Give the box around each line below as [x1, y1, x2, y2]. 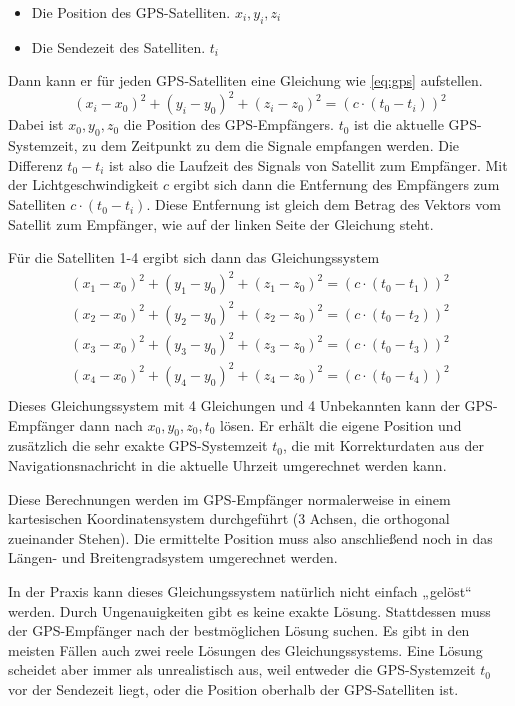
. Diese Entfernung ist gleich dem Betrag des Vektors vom [146, 194, 501, 215]
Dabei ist [8, 114, 64, 135]
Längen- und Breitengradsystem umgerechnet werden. [8, 547, 338, 568]
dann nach [79, 414, 143, 435]
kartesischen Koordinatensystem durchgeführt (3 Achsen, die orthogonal [8, 508, 450, 529]
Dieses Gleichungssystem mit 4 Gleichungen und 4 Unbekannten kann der [8, 395, 460, 415]
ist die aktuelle [354, 114, 444, 135]
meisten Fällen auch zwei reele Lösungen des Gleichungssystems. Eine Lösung [8, 639, 483, 660]
